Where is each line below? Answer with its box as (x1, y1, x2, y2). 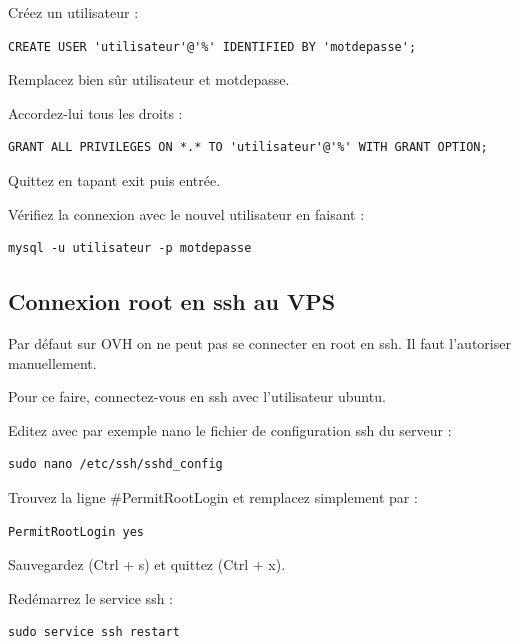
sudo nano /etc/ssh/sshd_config (8, 457, 223, 472)
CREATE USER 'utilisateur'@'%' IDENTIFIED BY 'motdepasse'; (8, 39, 417, 54)
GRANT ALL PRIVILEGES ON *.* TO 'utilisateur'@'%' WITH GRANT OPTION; (8, 140, 488, 155)
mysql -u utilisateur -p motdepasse (8, 241, 252, 256)
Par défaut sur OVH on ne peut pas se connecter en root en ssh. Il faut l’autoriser (8, 332, 511, 353)
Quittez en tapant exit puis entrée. (8, 169, 221, 190)
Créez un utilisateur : (8, 2, 139, 22)
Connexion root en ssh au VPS (8, 286, 336, 317)
